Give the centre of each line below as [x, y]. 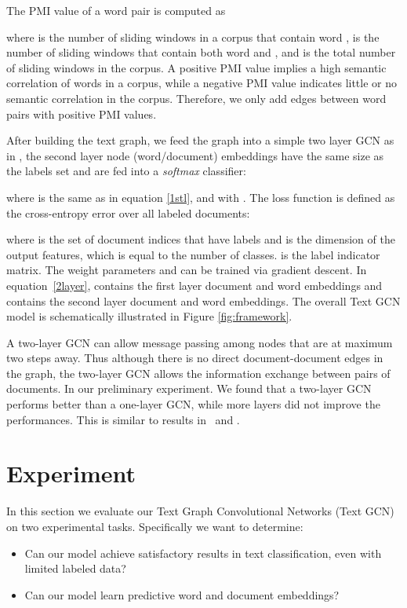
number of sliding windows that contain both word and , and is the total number [201, 52]
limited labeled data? [75, 568]
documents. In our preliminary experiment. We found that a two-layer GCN [189, 388]
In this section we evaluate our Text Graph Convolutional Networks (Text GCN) [200, 511]
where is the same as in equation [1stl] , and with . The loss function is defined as [201, 197]
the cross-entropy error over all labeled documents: [128, 212]
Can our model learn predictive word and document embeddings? [182, 594]
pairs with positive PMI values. [82, 114]
